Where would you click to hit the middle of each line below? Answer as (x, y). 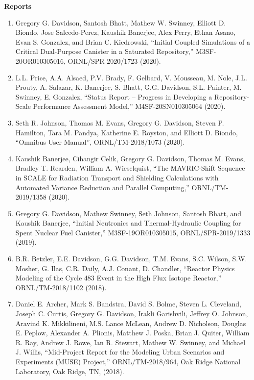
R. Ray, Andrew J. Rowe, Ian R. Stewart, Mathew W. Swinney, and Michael (130, 342)
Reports (18, 6)
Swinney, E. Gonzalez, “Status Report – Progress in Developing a (114, 96)
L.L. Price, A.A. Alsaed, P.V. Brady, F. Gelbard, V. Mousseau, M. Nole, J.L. (131, 77)
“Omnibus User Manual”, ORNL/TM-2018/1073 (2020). (100, 142)
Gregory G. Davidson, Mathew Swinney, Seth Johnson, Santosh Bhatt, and (128, 213)
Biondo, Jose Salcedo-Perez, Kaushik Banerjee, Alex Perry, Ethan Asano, (125, 32)
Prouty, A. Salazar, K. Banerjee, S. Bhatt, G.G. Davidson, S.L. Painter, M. (128, 87)
